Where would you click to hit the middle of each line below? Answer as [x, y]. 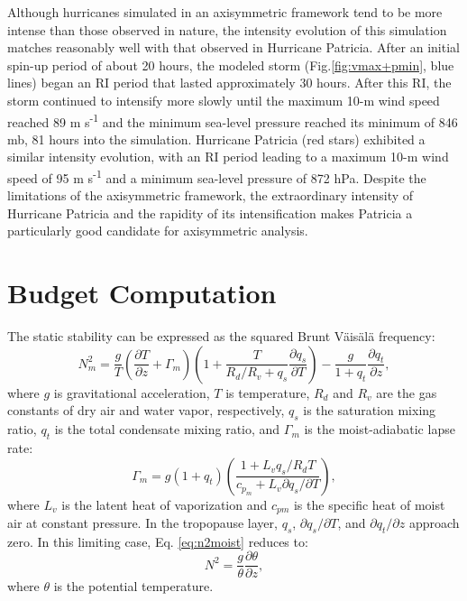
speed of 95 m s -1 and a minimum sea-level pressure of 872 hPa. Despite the [217, 176]
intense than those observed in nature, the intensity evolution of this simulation [227, 29]
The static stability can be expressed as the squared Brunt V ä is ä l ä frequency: [221, 336]
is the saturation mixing [370, 410]
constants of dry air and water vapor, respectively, [146, 410]
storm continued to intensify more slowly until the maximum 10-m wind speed [224, 100]
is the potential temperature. [133, 586]
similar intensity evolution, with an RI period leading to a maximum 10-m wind [228, 157]
